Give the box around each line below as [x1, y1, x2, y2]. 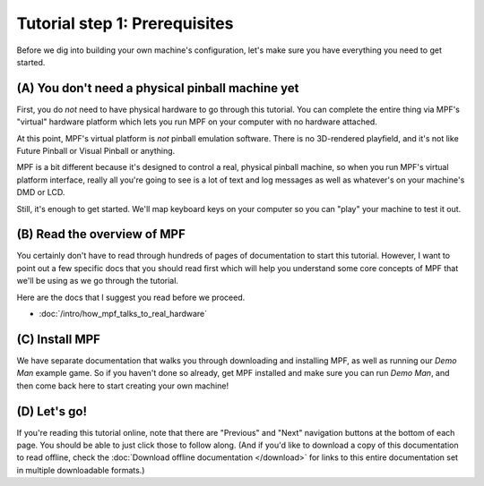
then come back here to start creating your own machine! [16, 380, 229, 391]
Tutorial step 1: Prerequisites [16, 13, 234, 33]
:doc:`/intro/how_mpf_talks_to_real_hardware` [39, 309, 208, 320]
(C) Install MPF [16, 331, 100, 346]
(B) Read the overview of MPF [16, 226, 186, 242]
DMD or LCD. [16, 187, 65, 198]
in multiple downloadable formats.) [16, 465, 145, 475]
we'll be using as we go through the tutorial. [16, 276, 179, 286]
